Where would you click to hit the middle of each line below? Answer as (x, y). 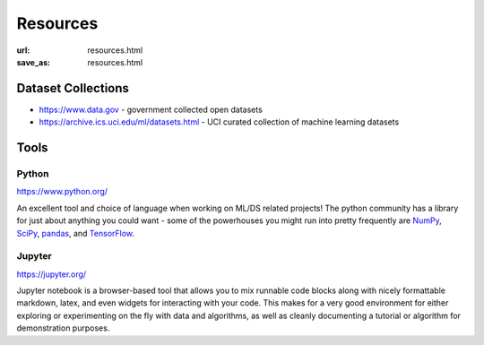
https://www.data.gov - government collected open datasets (151, 109)
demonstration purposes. (63, 328)
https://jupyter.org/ (52, 274)
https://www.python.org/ (62, 192)
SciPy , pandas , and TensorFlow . (75, 233)
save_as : (34, 62)
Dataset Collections (73, 88)
